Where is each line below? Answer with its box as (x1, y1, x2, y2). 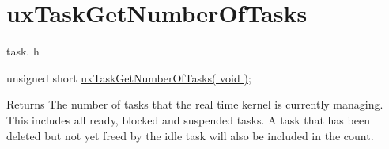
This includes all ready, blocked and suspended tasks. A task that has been (6, 111, 370, 128)
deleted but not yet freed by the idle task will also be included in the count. (6, 127, 374, 143)
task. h (6, 43, 40, 59)
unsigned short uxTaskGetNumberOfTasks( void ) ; (6, 69, 251, 86)
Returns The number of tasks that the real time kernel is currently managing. (6, 96, 383, 113)
